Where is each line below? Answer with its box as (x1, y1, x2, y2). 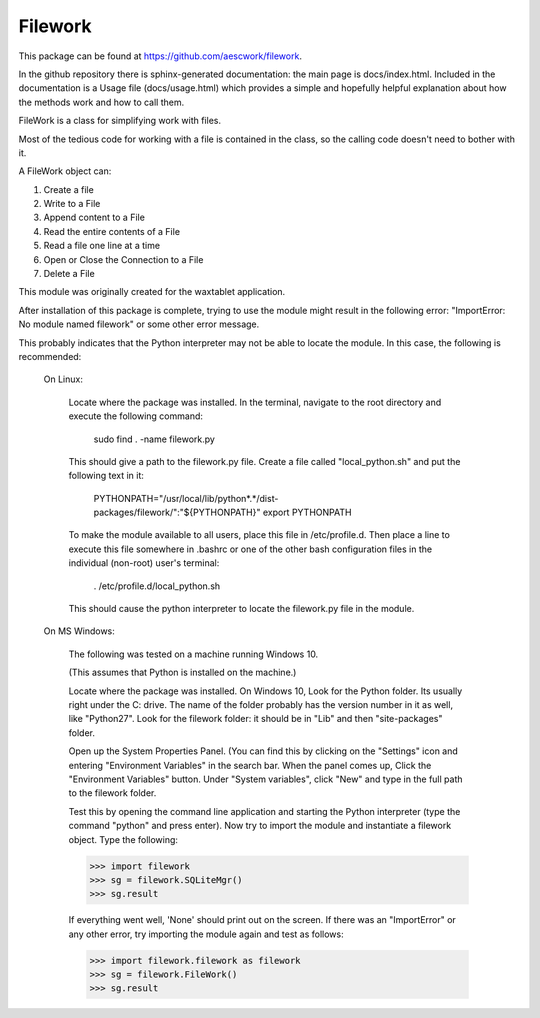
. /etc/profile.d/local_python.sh (93, 580, 221, 592)
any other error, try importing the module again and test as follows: (68, 928, 344, 940)
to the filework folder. (68, 787, 157, 799)
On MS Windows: (43, 625, 115, 637)
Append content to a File (43, 211, 145, 224)
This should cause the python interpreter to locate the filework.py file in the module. (68, 603, 415, 615)
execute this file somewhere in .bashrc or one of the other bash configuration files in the (68, 543, 433, 555)
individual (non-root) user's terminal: (68, 557, 220, 569)
